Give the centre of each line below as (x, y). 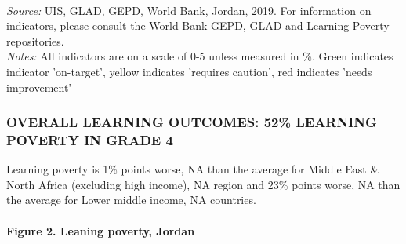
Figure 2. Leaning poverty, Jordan (101, 230)
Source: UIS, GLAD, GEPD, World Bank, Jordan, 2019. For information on (189, 10)
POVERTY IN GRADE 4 (90, 140)
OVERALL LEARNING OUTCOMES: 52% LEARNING (192, 122)
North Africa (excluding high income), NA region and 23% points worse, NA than (203, 184)
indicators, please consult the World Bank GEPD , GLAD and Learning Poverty (198, 25)
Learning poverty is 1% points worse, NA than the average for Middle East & (193, 169)
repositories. (35, 40)
